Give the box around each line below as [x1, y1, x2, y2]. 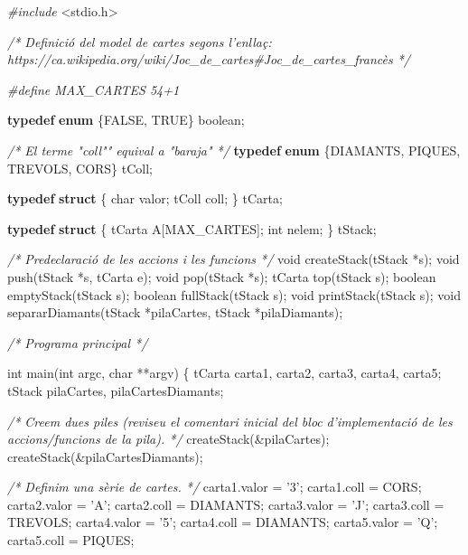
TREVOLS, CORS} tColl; [7, 158, 154, 177]
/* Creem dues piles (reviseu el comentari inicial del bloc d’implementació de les [7, 411, 453, 430]
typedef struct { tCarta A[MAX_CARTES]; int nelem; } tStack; [7, 219, 377, 238]
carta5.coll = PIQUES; [7, 531, 135, 550]
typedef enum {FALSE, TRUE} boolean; [7, 110, 245, 129]
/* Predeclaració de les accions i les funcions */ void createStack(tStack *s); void [7, 249, 460, 268]
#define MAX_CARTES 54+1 [7, 80, 180, 99]
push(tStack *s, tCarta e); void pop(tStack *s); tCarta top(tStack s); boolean [7, 267, 436, 286]
